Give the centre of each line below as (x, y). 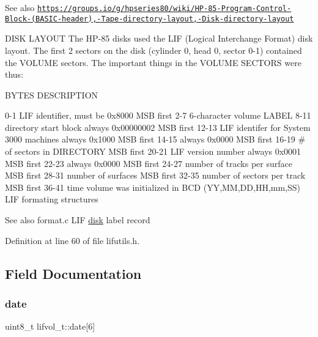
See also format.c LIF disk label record (78, 220)
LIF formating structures (52, 199)
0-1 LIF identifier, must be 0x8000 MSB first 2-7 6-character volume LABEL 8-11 (158, 115)
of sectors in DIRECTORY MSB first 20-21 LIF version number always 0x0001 (153, 151)
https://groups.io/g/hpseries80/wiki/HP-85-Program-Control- (164, 9)
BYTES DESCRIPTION (52, 94)
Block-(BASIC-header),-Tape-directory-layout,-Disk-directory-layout (150, 19)
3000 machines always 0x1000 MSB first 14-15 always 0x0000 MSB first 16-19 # (155, 139)
